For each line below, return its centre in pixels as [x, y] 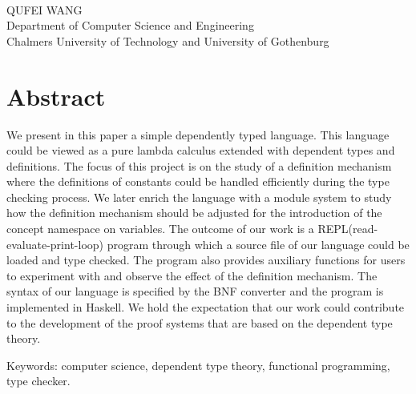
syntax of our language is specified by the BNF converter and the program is [195, 291]
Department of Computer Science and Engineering [130, 25]
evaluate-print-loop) [55, 244]
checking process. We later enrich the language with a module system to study [199, 197]
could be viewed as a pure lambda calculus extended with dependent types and [201, 150]
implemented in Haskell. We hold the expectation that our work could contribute [206, 307]
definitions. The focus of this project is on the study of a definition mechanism [199, 165]
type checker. [38, 381]
